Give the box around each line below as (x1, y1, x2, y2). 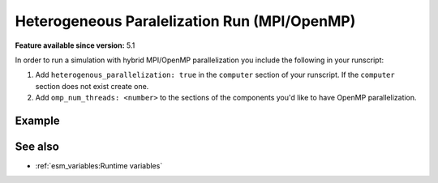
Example (15, 113, 60, 127)
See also (15, 139, 60, 153)
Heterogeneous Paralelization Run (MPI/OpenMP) (15, 12, 356, 30)
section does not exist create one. (35, 81, 149, 91)
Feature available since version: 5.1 (15, 40, 135, 50)
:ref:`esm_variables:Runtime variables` (35, 161, 163, 171)
